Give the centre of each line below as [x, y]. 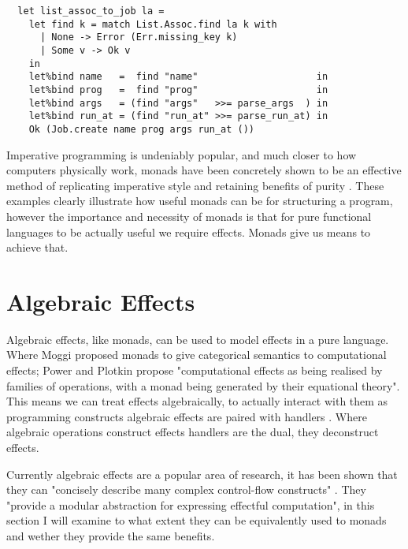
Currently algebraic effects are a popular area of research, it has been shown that [202, 474]
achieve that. [37, 247]
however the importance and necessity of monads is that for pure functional [189, 216]
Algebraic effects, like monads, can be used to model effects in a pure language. [198, 339]
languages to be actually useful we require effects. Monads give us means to [189, 232]
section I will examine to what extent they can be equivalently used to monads [197, 520]
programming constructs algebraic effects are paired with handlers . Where [187, 416]
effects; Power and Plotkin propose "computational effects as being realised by [195, 370]
